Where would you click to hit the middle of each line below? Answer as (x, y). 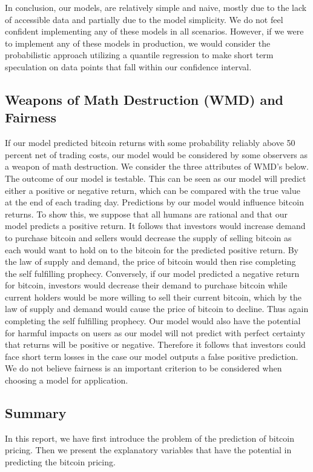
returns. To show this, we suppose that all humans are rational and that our (146, 214)
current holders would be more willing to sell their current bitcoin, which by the (153, 297)
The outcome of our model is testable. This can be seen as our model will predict (156, 178)
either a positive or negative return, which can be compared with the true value (153, 190)
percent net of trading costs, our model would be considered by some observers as (156, 154)
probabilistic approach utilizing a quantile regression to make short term (139, 55)
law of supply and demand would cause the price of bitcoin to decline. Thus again (157, 309)
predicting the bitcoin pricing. (60, 462)
